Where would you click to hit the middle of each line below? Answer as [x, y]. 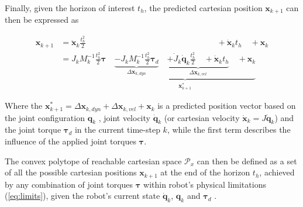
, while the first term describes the [229, 130]
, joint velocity [124, 117]
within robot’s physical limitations [205, 184]
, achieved [277, 172]
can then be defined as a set [247, 161]
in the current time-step [117, 130]
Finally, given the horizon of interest [70, 8]
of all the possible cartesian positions [71, 172]
